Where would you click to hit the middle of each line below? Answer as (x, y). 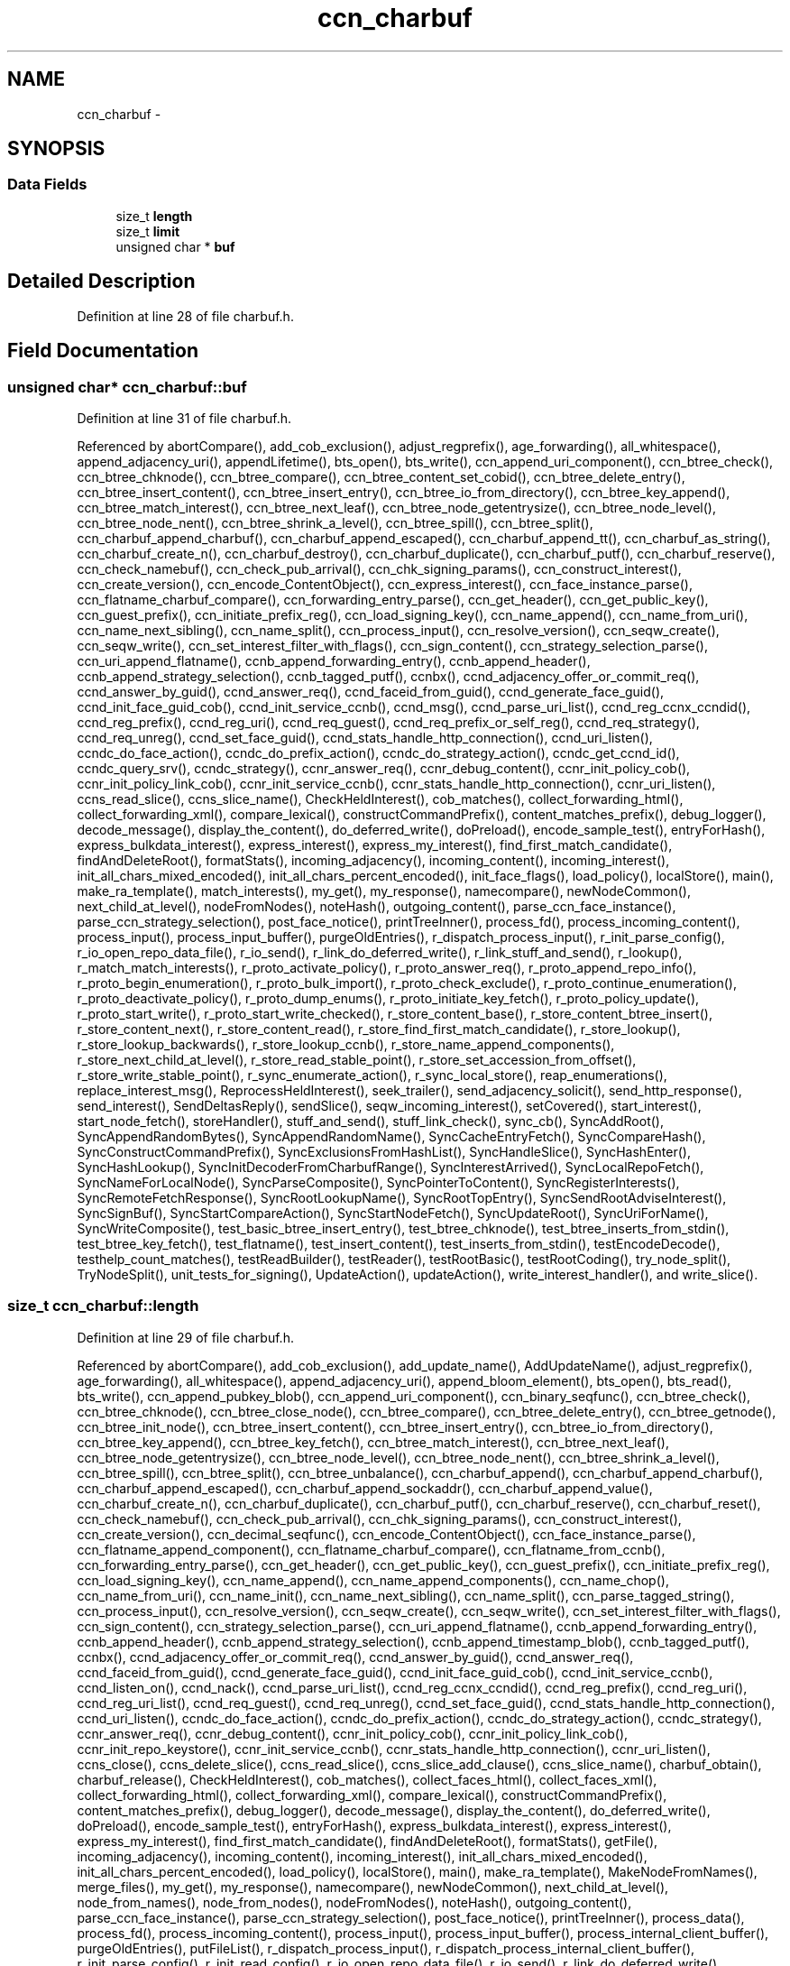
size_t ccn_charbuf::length (103, 1306)
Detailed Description (101, 282)
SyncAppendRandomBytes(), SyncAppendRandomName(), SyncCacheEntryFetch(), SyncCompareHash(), (391, 1136)
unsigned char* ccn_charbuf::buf (127, 387)
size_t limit (148, 231)
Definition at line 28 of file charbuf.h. (185, 316)
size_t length (154, 216)
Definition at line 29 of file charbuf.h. (185, 1337)
